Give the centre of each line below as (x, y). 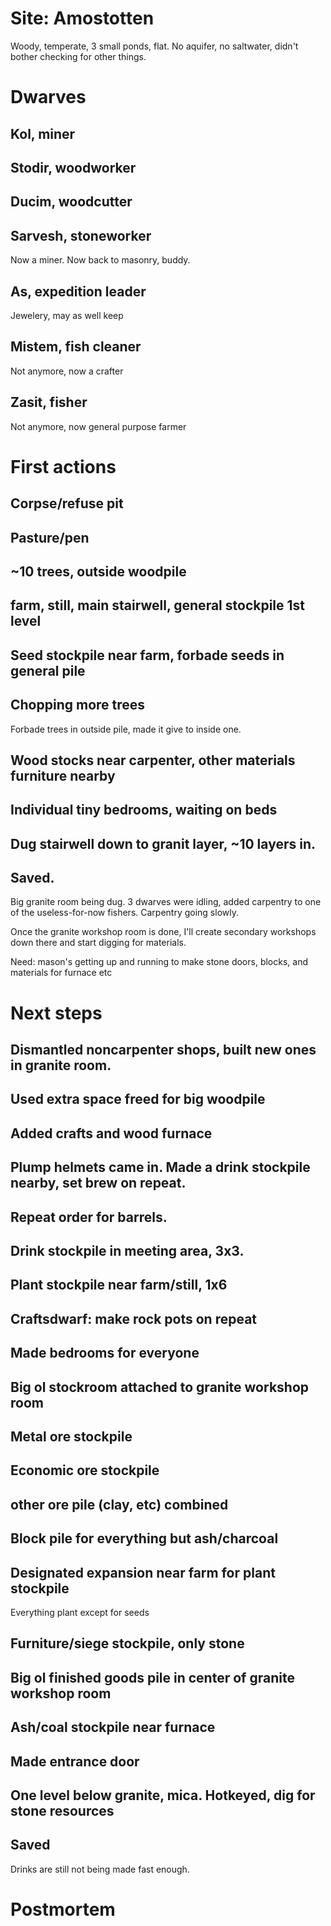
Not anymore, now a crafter (67, 371)
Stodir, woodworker (73, 167)
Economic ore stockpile (85, 1470)
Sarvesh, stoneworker (81, 235)
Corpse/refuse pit (67, 503)
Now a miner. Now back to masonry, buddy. (100, 260)
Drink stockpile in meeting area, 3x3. (127, 1251)
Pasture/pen (50, 537)
